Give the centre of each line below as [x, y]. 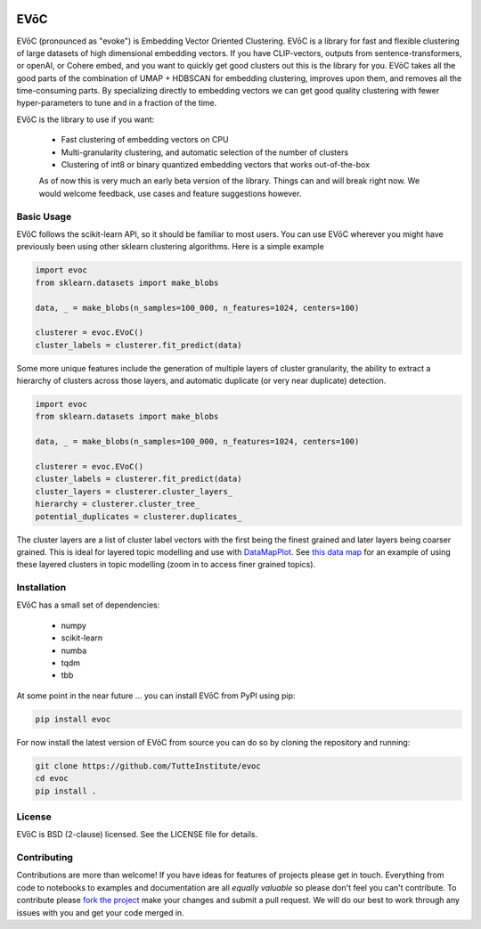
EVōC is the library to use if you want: [86, 119]
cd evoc [52, 778]
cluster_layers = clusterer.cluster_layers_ [134, 491]
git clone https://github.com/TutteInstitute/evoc [148, 766]
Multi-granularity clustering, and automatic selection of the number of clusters [205, 152]
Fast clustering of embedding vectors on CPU [145, 140]
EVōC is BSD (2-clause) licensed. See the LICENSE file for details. [137, 835]
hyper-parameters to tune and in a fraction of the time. [117, 103]
